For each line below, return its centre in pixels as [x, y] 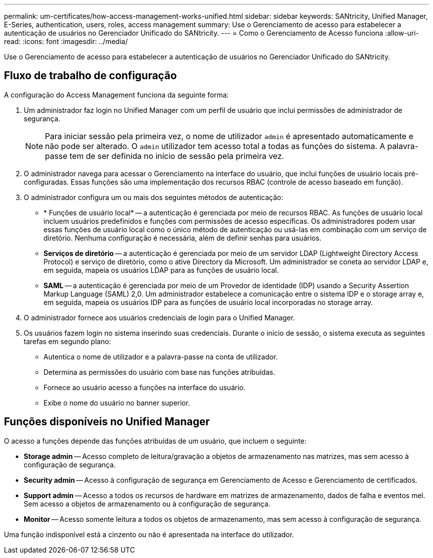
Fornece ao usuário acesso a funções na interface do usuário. [145, 387]
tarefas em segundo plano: [67, 341]
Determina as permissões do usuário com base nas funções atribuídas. [159, 372]
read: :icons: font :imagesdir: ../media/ [66, 41]
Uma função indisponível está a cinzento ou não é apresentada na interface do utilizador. [149, 534]
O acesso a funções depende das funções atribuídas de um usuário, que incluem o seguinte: [155, 441]
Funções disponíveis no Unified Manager [107, 422]
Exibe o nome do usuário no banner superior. [117, 403]
